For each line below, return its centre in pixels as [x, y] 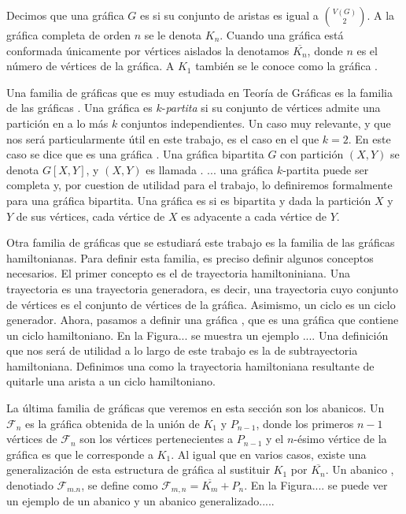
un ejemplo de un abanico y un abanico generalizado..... [140, 501]
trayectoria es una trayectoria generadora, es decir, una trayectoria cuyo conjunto [202, 288]
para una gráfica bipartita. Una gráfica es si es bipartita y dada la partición [189, 200]
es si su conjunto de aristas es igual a [229, 15]
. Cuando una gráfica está [282, 35]
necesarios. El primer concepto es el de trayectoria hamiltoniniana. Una [178, 273]
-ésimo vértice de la [340, 439]
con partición [312, 154]
